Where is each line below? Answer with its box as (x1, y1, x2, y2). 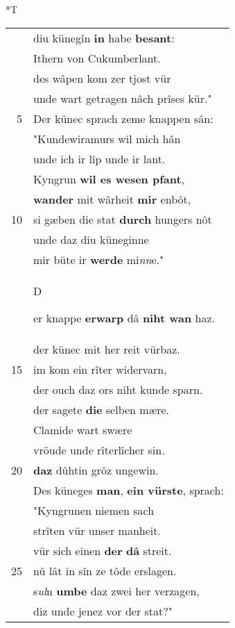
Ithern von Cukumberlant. (33, 49, 161, 66)
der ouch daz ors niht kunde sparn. (33, 381, 203, 397)
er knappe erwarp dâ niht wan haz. (33, 309, 215, 326)
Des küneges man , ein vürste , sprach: (33, 481, 224, 498)
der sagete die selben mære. (33, 401, 170, 418)
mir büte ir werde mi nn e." (33, 251, 164, 267)
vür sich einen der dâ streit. (33, 542, 172, 559)
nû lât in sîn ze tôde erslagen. (33, 562, 177, 579)
